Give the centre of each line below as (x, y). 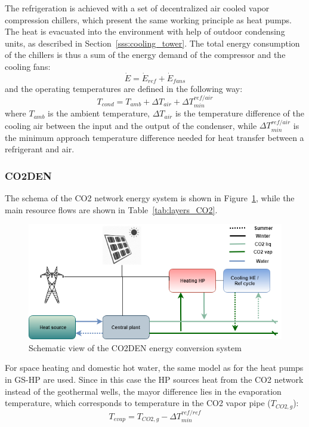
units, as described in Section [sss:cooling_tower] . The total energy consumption (152, 43)
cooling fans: (28, 66)
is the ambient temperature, (99, 113)
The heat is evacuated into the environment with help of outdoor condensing (145, 31)
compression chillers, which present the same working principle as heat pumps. (148, 19)
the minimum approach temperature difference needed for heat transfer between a (154, 137)
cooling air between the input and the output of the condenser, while (131, 125)
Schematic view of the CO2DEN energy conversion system (135, 347)
